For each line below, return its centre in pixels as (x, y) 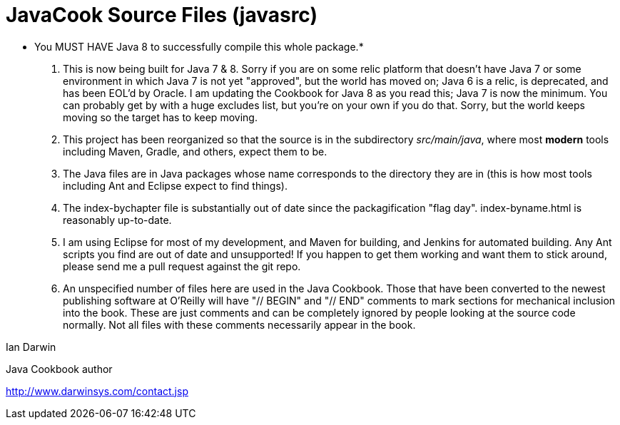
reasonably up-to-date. (117, 220)
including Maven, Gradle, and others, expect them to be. (195, 151)
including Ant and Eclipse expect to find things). (175, 185)
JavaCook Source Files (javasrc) (162, 15)
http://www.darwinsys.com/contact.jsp (97, 391)
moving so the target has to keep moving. (160, 117)
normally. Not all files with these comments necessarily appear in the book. (239, 324)
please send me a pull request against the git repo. (182, 266)
